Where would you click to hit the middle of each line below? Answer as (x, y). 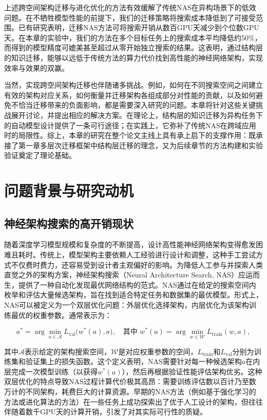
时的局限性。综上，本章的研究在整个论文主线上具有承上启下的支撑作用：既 (130, 135)
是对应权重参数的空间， (158, 351)
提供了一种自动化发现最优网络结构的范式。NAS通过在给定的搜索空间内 (137, 284)
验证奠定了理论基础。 (40, 155)
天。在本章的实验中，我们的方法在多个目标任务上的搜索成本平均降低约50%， (133, 37)
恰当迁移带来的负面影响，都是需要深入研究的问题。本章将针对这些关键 (137, 105)
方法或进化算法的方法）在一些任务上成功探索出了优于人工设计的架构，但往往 (133, 401)
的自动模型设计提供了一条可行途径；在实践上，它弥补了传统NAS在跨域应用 (130, 125)
